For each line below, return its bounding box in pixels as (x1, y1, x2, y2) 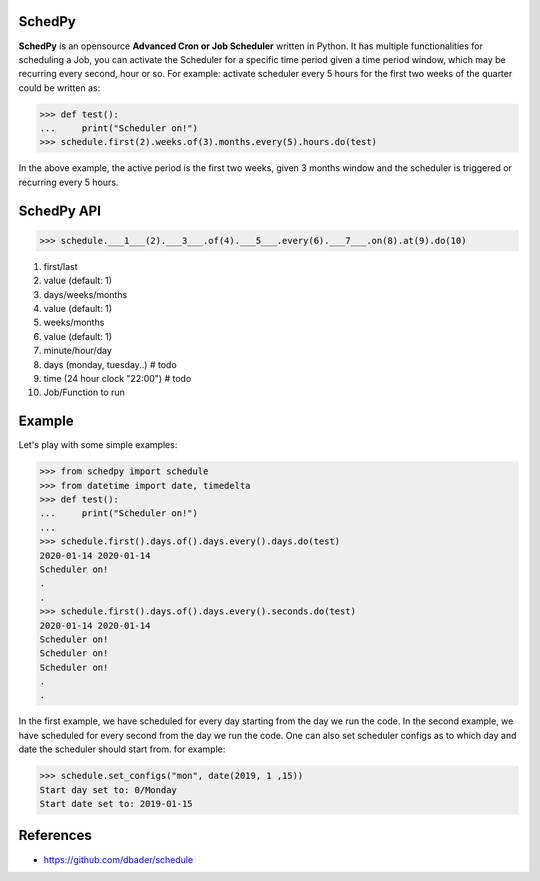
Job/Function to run (43, 386, 125, 399)
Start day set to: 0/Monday (39, 784, 177, 795)
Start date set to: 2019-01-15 (39, 798, 194, 809)
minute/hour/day (43, 345, 112, 357)
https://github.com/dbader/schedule (43, 853, 194, 865)
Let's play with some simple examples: (18, 439, 178, 451)
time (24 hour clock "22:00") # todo (43, 372, 192, 384)
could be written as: (18, 81, 101, 94)
